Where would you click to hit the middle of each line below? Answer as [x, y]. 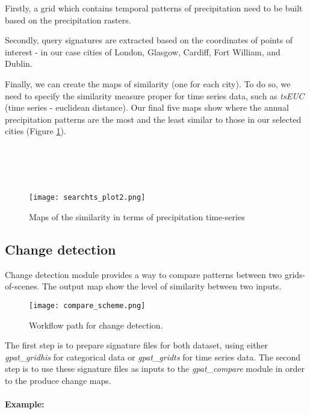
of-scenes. [22, 286]
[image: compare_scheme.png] [87, 305]
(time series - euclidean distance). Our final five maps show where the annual [147, 107]
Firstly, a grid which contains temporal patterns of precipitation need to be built [154, 8]
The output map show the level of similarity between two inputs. [162, 286]
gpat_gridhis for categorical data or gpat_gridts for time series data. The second [153, 357]
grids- [295, 274]
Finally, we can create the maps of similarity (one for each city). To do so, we [148, 83]
